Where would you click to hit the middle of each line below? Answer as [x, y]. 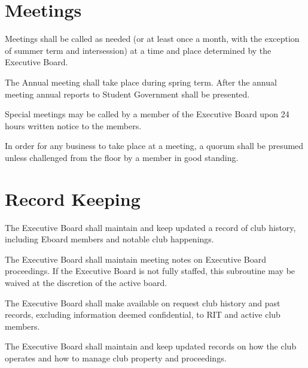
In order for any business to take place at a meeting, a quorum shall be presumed [154, 146]
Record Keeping [73, 198]
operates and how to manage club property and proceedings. [116, 358]
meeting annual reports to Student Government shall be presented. [127, 94]
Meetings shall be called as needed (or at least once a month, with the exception [152, 39]
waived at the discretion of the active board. [86, 282]
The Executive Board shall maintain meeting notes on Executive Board [135, 259]
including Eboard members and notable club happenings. [109, 239]
